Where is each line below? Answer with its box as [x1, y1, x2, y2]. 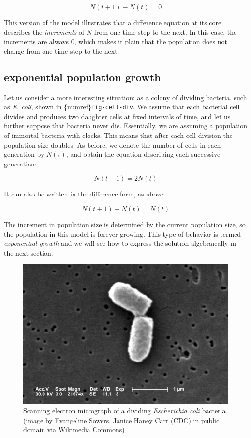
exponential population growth [4, 69, 161, 84]
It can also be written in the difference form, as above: [4, 189, 165, 199]
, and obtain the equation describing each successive [66, 149, 221, 159]
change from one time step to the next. [4, 45, 119, 56]
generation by [4, 149, 44, 159]
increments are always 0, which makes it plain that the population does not [4, 36, 227, 46]
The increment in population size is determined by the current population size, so [4, 219, 246, 229]
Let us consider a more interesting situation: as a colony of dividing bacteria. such [4, 92, 247, 102]
